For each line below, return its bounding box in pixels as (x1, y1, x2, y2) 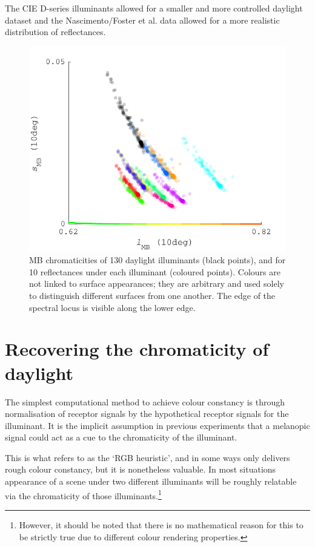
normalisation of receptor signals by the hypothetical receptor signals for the (5, 407, 289, 420)
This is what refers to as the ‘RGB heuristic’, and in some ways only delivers (5, 451, 290, 463)
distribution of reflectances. (5, 25, 106, 38)
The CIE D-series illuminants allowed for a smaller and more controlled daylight (5, 2, 303, 14)
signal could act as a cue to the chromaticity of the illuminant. (5, 431, 237, 444)
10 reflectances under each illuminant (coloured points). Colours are (29, 265, 280, 278)
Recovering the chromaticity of (5, 336, 269, 361)
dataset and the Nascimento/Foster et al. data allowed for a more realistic (5, 13, 280, 26)
